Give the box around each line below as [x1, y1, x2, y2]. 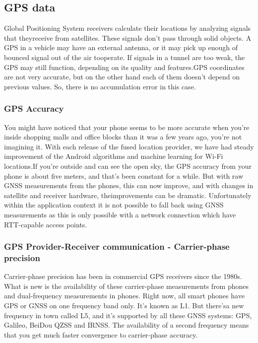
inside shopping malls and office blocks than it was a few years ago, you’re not [4, 132, 242, 142]
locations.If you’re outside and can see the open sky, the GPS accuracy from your [4, 160, 252, 171]
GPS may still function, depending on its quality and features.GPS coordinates [4, 62, 245, 72]
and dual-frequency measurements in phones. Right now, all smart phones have [4, 290, 245, 301]
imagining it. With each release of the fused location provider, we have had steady [4, 141, 254, 151]
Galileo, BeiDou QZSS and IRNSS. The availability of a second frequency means [4, 320, 249, 330]
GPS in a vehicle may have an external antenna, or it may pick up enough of [4, 42, 238, 53]
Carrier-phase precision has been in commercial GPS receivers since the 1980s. [4, 271, 242, 281]
